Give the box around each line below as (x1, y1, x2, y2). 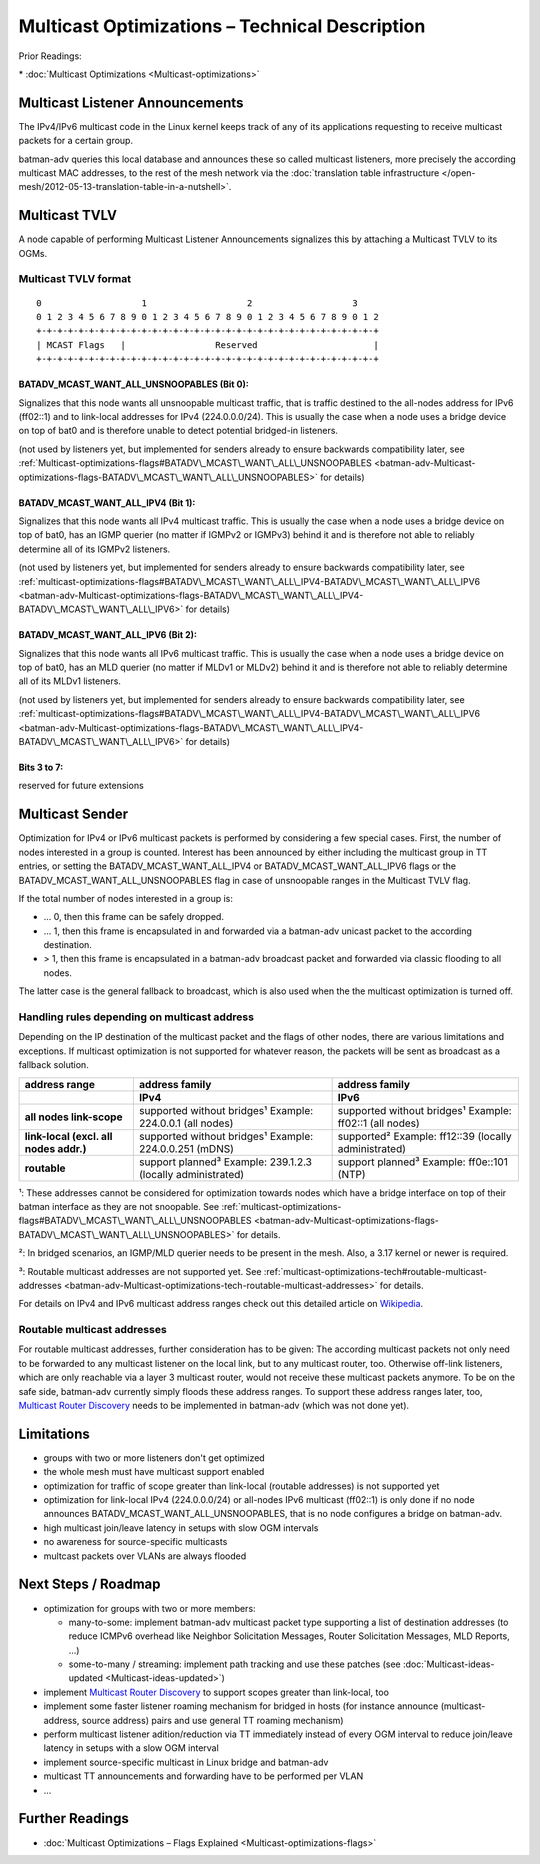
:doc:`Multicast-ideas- (402, 1658, 495, 1670)
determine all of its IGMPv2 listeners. (18, 543, 171, 555)
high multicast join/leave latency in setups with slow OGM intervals (43, 1521, 319, 1534)
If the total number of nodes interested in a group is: (18, 892, 234, 904)
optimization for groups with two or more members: (43, 1602, 256, 1614)
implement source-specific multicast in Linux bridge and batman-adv (43, 1756, 329, 1768)
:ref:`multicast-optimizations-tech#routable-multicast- (263, 1265, 487, 1277)
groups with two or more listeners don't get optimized (43, 1451, 265, 1464)
